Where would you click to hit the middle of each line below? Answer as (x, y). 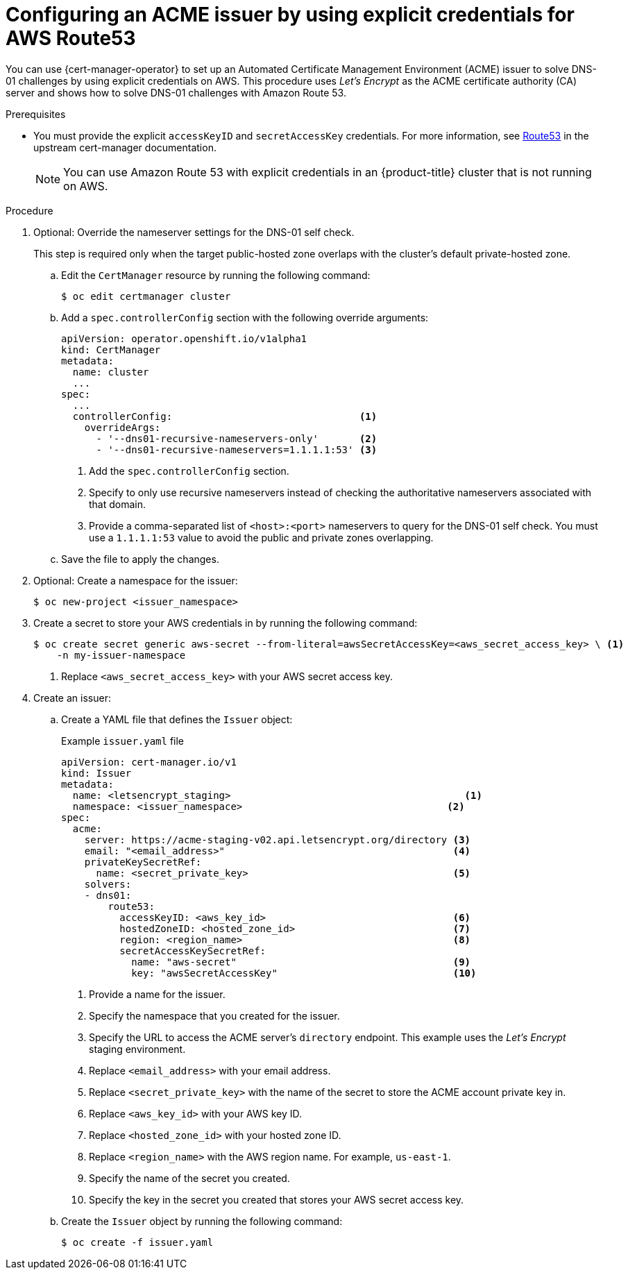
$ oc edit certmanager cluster (146, 296)
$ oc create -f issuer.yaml (137, 1242)
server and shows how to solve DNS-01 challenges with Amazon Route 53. (176, 92)
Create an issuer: (72, 698)
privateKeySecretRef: (143, 862)
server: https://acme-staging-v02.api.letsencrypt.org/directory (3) (278, 839)
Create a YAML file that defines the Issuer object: (177, 719)
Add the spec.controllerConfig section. (189, 471)
